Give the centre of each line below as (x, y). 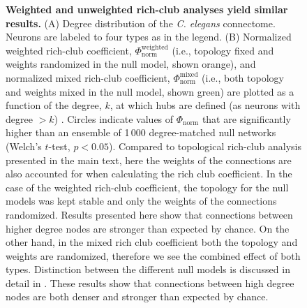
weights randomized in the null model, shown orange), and (131, 64)
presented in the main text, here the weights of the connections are (149, 160)
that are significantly (246, 118)
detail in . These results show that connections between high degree (150, 283)
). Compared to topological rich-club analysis (205, 146)
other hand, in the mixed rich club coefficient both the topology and (152, 242)
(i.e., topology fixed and (223, 50)
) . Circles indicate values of (114, 118)
